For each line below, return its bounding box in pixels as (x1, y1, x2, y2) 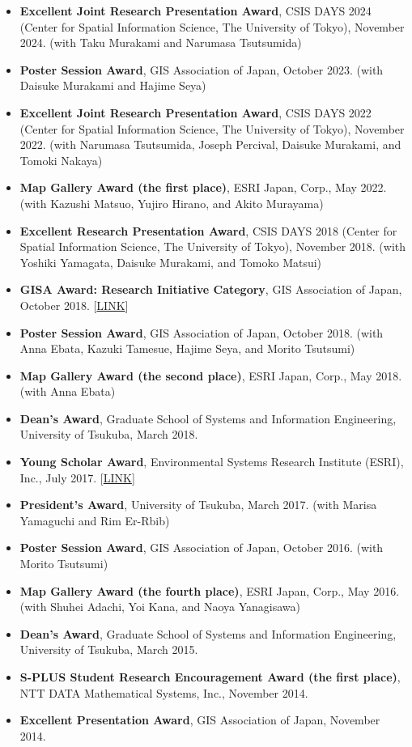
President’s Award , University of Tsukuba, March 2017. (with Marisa (19, 496, 377, 513)
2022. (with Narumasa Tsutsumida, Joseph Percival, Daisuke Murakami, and (19, 136, 401, 153)
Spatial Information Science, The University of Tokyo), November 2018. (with (19, 238, 406, 255)
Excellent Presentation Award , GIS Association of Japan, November (19, 711, 380, 728)
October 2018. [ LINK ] (19, 296, 129, 313)
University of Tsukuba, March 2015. (19, 641, 198, 658)
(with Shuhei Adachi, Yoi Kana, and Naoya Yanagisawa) (19, 598, 301, 615)
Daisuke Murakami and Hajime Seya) (19, 77, 206, 94)
